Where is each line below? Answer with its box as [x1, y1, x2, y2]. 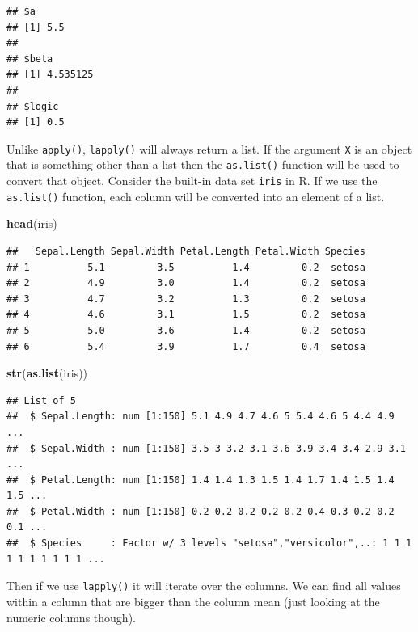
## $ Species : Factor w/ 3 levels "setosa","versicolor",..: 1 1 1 [6, 537, 412, 550]
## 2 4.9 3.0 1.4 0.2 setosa [6, 277, 365, 289]
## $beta [6, 53, 53, 65]
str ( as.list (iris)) [6, 364, 88, 381]
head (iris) [6, 215, 57, 232]
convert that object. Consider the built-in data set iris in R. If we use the [6, 172, 378, 189]
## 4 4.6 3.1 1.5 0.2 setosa [6, 309, 365, 321]
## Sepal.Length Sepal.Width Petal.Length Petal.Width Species [6, 245, 365, 257]
